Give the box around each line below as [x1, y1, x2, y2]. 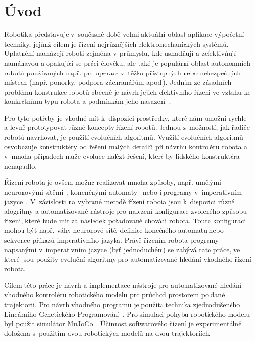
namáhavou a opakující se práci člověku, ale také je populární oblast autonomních [4, 57, 250, 68]
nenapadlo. [4, 160, 37, 170]
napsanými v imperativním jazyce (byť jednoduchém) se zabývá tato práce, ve [4, 244, 240, 254]
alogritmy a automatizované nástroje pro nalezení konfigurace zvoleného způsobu [4, 206, 247, 216]
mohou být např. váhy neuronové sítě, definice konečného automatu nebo [4, 225, 224, 235]
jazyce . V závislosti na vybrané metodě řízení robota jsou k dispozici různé [4, 196, 235, 206]
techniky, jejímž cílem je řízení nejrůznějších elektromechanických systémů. [4, 38, 229, 49]
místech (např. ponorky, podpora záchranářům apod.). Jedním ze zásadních [4, 77, 232, 87]
